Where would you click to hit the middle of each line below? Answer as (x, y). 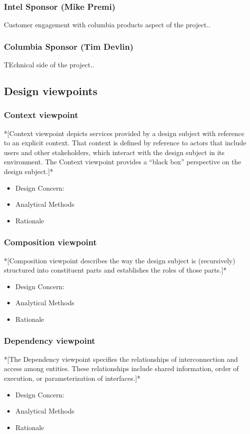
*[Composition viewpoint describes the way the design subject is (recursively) (120, 260)
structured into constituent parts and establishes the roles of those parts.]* (115, 270)
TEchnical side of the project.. (49, 65)
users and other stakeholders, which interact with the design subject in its (114, 152)
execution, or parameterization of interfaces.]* (72, 378)
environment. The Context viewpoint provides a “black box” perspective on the (123, 162)
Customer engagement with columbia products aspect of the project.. (107, 25)
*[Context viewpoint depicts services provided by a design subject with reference (124, 133)
